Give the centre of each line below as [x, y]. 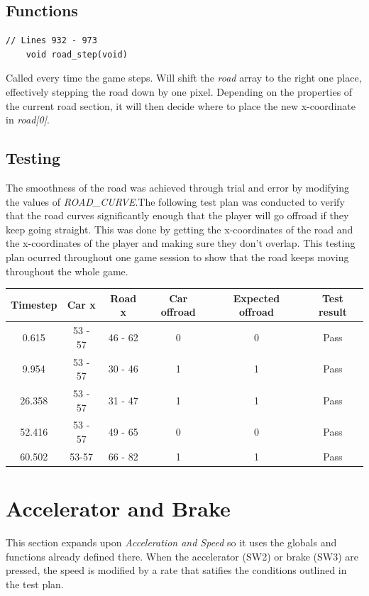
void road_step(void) [77, 54]
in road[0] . [28, 120]
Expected [257, 298]
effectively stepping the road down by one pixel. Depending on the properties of [179, 91]
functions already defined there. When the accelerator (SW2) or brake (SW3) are [182, 556]
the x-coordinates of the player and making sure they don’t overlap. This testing [181, 243]
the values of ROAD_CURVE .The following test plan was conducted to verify [175, 201]
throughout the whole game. [67, 271]
